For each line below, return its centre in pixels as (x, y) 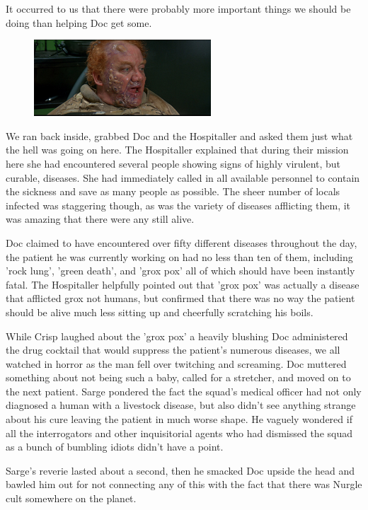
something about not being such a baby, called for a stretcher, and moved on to (178, 377)
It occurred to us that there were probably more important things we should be (178, 8)
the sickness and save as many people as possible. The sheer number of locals (173, 191)
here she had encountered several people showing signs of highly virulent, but (173, 163)
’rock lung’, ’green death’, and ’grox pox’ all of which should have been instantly (180, 271)
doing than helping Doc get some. (79, 22)
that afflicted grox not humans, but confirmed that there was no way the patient (180, 298)
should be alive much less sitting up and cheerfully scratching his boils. (160, 312)
